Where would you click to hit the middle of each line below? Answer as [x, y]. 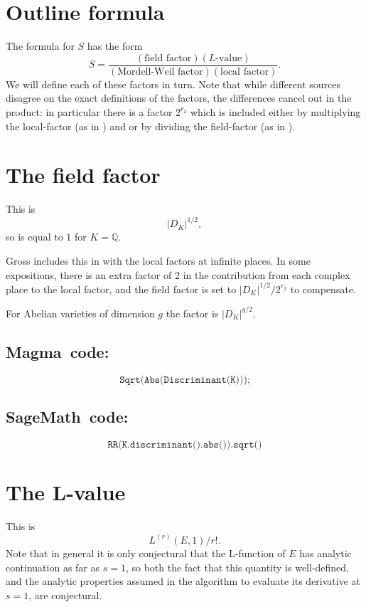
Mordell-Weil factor [160, 72]
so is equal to [34, 237]
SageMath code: [67, 416]
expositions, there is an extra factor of [89, 274]
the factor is [192, 313]
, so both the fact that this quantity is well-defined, [237, 567]
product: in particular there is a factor [89, 111]
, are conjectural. [65, 595]
